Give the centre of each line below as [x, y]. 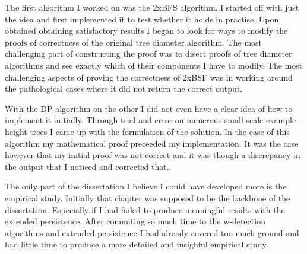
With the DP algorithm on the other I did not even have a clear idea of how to [149, 108]
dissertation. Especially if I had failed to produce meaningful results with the [145, 209]
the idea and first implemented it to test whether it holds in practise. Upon [142, 19]
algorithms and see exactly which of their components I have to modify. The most [154, 65]
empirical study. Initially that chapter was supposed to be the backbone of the [148, 197]
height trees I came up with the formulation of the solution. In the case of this [147, 131]
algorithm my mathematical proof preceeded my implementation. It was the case [152, 143]
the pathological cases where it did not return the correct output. [124, 89]
